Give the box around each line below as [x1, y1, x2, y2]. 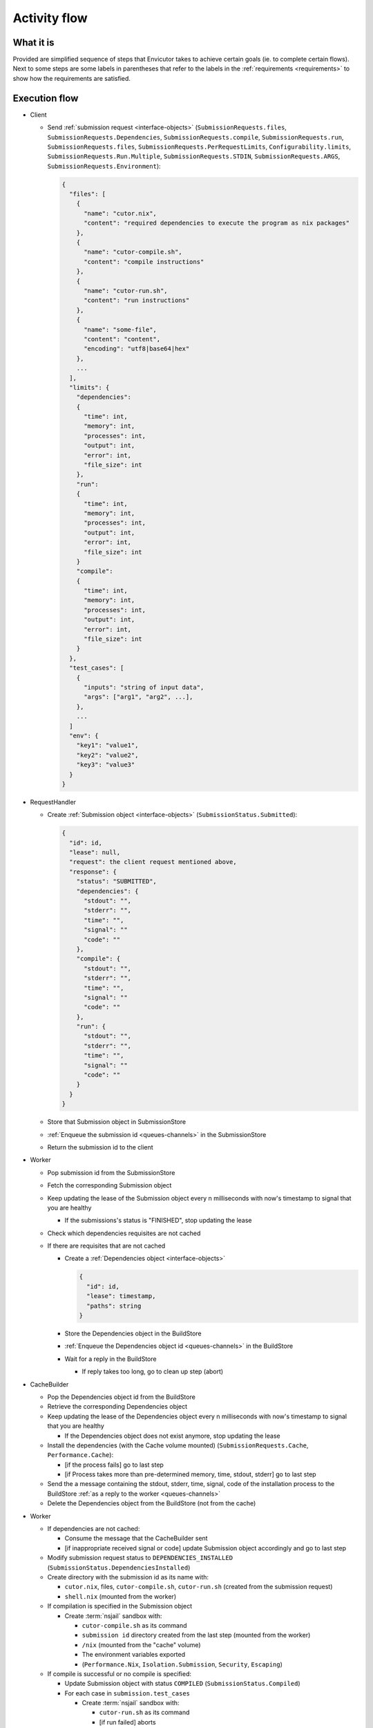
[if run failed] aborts [99, 1718, 156, 1726]
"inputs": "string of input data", [84, 684, 204, 691]
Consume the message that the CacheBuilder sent [64, 1534, 208, 1543]
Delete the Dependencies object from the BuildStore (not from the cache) [47, 1499, 256, 1508]
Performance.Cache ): [47, 1451, 114, 1459]
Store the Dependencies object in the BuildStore [64, 1329, 202, 1337]
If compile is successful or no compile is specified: [47, 1669, 191, 1678]
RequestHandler [30, 798, 76, 806]
